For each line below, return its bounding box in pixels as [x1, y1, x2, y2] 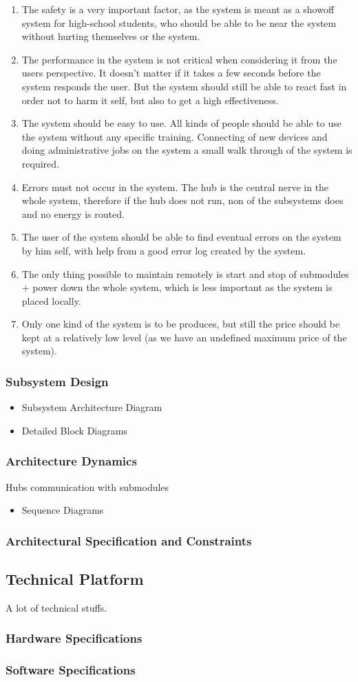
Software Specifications [6, 661, 136, 679]
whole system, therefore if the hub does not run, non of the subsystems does [21, 193, 344, 208]
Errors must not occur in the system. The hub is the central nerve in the [21, 179, 329, 194]
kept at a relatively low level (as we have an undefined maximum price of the [21, 330, 347, 344]
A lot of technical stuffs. [6, 600, 107, 614]
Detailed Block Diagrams [21, 423, 127, 437]
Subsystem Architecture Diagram [21, 400, 162, 414]
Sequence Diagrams [21, 503, 104, 517]
